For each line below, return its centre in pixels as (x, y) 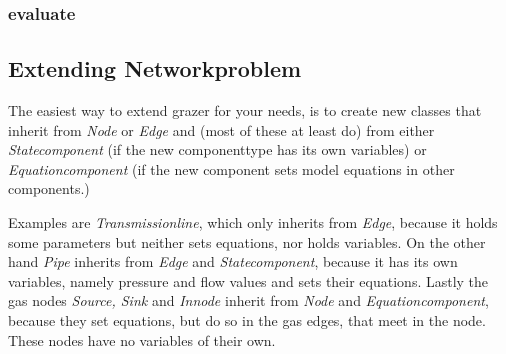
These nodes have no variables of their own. (142, 339)
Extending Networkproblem (155, 68)
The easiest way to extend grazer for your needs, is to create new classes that (245, 110)
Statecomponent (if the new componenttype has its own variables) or (217, 149)
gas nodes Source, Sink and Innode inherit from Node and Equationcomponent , (248, 300)
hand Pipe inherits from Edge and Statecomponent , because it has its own (233, 261)
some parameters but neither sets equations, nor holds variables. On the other (247, 241)
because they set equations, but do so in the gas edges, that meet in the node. (247, 319)
